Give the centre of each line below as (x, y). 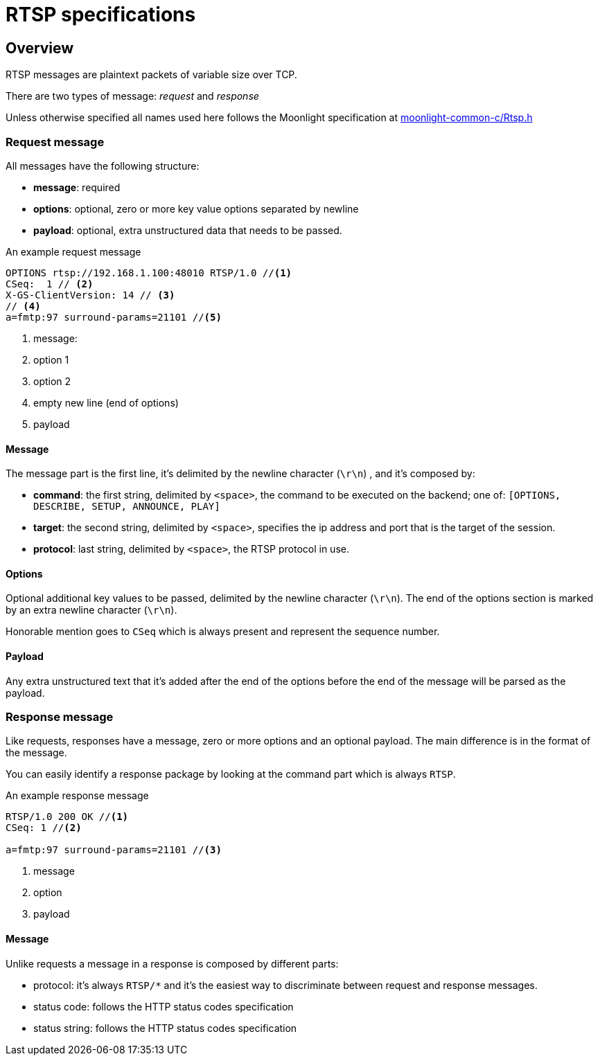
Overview (40, 48)
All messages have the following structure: (103, 166)
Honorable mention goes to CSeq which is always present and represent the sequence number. (223, 632)
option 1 (51, 359)
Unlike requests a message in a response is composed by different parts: (172, 963)
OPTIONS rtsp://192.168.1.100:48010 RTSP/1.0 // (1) (149, 273)
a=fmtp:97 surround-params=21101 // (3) (114, 850)
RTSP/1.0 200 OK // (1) (67, 817)
